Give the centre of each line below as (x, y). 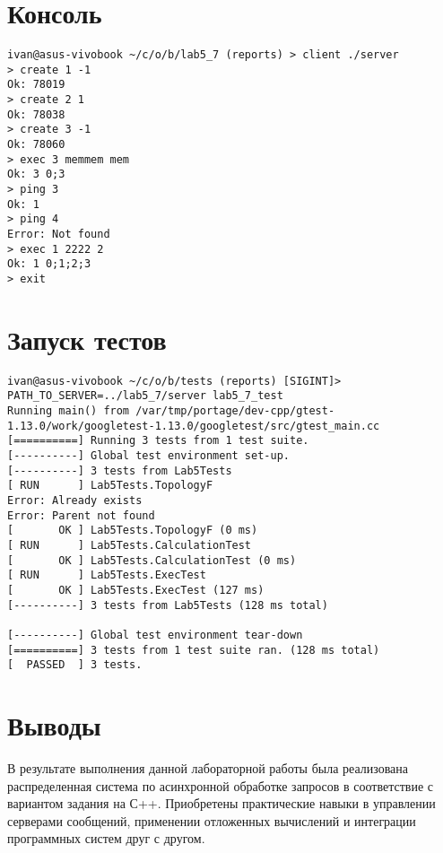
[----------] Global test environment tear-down (155, 635)
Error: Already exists (75, 500)
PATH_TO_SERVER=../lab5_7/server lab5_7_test (145, 396)
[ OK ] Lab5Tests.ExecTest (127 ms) (136, 590)
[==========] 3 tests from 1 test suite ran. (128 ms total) (194, 650)
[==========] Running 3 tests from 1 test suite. (158, 441)
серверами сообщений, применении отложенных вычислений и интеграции (212, 820)
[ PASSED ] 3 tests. (75, 665)
